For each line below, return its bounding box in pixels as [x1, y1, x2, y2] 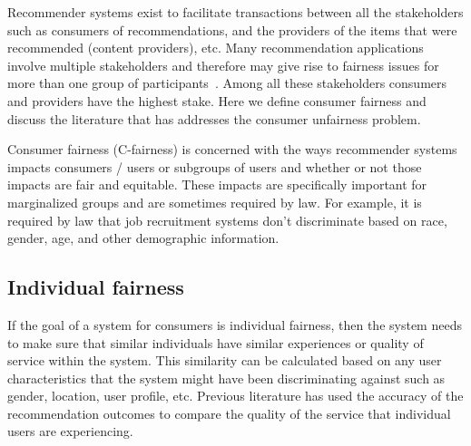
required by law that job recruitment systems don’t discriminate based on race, [7, 210, 447, 229]
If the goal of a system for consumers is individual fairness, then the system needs [7, 315, 462, 334]
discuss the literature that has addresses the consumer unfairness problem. [7, 109, 421, 128]
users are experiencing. [7, 422, 133, 441]
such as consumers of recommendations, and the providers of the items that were [7, 20, 457, 39]
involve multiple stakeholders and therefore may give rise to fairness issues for [7, 55, 439, 74]
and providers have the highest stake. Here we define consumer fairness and [7, 91, 427, 110]
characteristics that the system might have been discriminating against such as [7, 368, 446, 387]
